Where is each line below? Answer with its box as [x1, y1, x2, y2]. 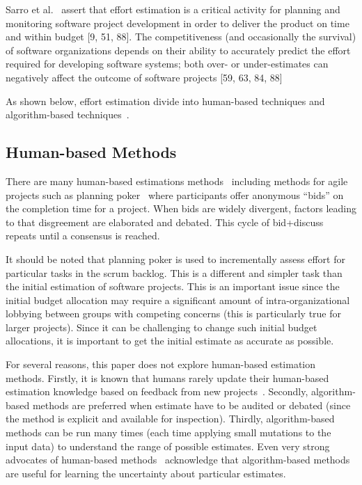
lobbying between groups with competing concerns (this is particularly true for [6, 306, 342, 321]
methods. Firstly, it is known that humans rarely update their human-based [6, 370, 329, 385]
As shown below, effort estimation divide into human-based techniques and [6, 93, 325, 108]
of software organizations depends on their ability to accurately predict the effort [6, 42, 351, 57]
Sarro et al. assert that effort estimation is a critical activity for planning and [6, 2, 340, 16]
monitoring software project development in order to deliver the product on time [6, 15, 349, 30]
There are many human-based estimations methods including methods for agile [6, 173, 348, 188]
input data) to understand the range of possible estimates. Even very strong [6, 438, 330, 453]
